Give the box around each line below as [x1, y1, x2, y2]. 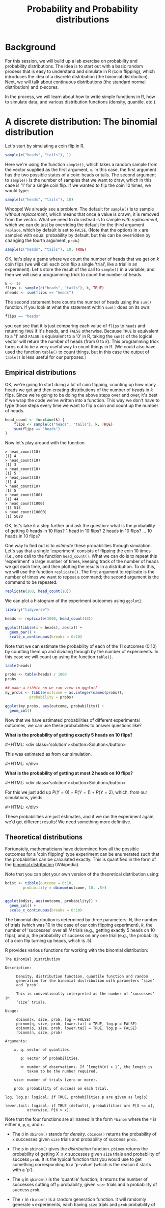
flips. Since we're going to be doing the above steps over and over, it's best [5, 392, 158, 398]
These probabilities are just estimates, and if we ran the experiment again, [5, 813, 155, 819]
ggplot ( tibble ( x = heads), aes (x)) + [5, 625, 82, 630]
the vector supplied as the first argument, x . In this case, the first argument [5, 167, 156, 172]
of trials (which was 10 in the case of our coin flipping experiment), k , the [5, 922, 153, 928]
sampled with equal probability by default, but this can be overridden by [5, 232, 151, 238]
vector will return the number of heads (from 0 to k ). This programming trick [5, 338, 159, 344]
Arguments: [5, 1039, 27, 1043]
